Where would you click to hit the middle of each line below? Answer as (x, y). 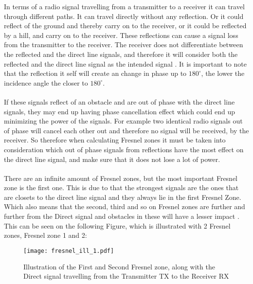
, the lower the (223, 73)
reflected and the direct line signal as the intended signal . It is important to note (125, 63)
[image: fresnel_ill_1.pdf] (69, 251)
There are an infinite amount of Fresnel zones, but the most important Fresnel (121, 178)
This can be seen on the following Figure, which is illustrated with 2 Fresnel (117, 225)
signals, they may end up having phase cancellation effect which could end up (120, 111)
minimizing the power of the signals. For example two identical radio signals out (123, 121)
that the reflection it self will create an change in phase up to (95, 73)
